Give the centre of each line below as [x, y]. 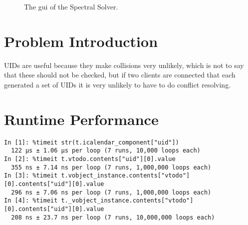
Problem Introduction [81, 41]
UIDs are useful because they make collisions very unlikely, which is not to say [124, 65]
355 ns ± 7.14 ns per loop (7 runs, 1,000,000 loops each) [111, 167]
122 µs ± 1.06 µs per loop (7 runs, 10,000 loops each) [106, 151]
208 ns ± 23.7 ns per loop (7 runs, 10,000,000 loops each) [113, 217]
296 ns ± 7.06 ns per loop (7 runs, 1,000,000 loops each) [111, 192]
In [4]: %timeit [31, 201]
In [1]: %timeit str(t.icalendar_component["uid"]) [92, 142]
